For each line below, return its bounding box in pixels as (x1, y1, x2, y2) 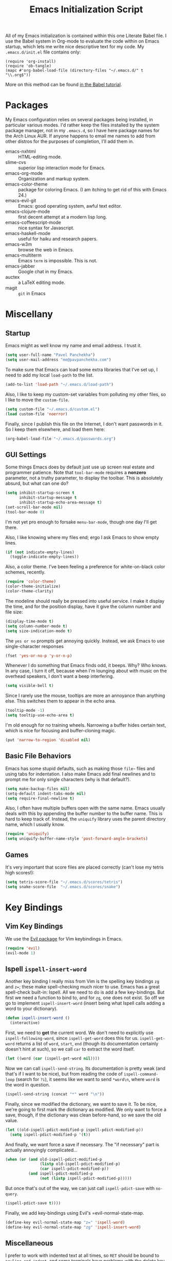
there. (5, 524, 18, 530)
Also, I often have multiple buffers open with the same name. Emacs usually (5, 805, 165, 811)
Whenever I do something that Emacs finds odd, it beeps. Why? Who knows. (5, 662, 167, 669)
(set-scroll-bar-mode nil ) (5, 505, 63, 510)
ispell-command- (124, 1071, 159, 1077)
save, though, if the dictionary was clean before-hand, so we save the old (5, 1112, 161, 1118)
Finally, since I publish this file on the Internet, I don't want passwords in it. (5, 421, 163, 427)
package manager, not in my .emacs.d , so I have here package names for (5, 128, 160, 134)
